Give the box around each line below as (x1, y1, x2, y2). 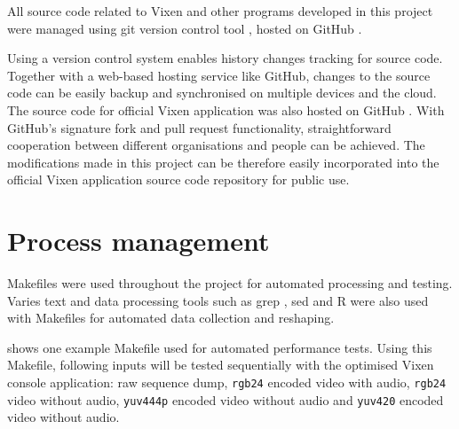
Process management (7, 222, 270, 259)
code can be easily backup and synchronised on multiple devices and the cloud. (7, 83, 437, 102)
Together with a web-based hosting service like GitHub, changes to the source (7, 66, 431, 84)
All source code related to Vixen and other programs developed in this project (7, 2, 433, 19)
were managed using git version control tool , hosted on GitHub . (7, 19, 362, 37)
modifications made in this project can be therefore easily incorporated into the (7, 152, 439, 171)
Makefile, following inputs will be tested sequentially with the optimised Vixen (7, 355, 434, 374)
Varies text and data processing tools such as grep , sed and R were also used (7, 291, 429, 309)
